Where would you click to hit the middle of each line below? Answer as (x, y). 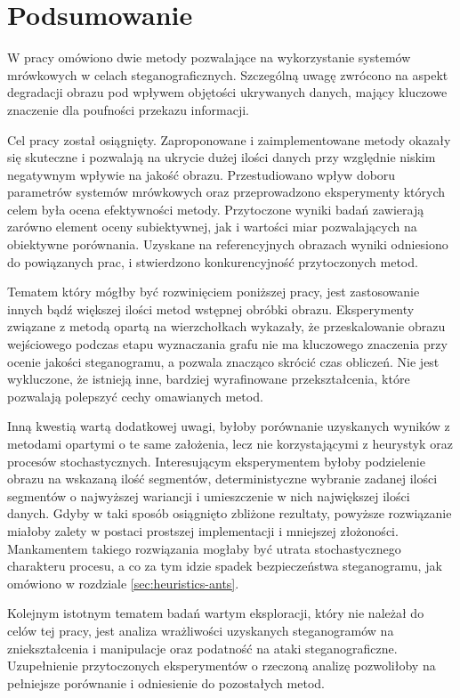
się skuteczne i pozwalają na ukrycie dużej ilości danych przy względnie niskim (222, 157)
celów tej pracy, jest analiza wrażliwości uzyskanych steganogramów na (201, 630)
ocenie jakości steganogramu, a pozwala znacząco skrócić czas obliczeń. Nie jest (223, 361)
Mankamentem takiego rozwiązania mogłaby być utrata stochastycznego (204, 548)
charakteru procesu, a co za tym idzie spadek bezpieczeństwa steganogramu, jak (225, 566)
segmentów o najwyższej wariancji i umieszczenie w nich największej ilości (209, 495)
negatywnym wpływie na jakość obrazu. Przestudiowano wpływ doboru (202, 174)
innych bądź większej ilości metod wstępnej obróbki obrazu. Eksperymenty (211, 308)
